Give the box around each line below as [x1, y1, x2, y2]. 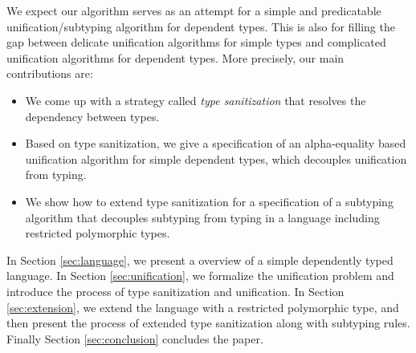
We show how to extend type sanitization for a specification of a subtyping [25, 193, 394, 209]
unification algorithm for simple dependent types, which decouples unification [25, 150, 407, 167]
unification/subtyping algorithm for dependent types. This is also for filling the [6, 18, 395, 34]
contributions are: [6, 65, 93, 82]
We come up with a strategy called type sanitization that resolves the [25, 91, 366, 108]
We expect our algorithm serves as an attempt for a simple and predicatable [6, 2, 381, 18]
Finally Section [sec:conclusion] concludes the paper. [6, 330, 263, 347]
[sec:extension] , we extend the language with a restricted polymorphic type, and [6, 298, 399, 315]
